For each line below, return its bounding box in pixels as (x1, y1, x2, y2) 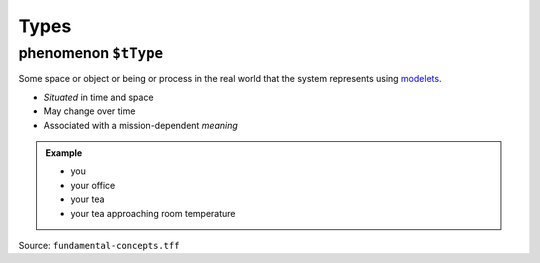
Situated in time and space (43, 91, 154, 103)
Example (45, 146, 83, 159)
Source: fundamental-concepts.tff (18, 239, 180, 251)
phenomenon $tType (18, 44, 164, 62)
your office (70, 179, 116, 191)
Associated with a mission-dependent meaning (43, 119, 239, 131)
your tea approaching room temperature (70, 207, 236, 219)
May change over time (43, 105, 136, 117)
